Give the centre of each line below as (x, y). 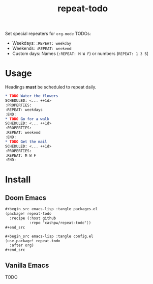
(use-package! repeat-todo (33, 241)
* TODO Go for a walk (27, 119)
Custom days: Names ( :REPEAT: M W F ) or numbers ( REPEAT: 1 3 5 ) (80, 54)
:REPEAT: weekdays (24, 110)
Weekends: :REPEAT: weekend (42, 48)
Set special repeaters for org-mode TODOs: (48, 34)
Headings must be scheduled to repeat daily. (51, 87)
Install (18, 180)
